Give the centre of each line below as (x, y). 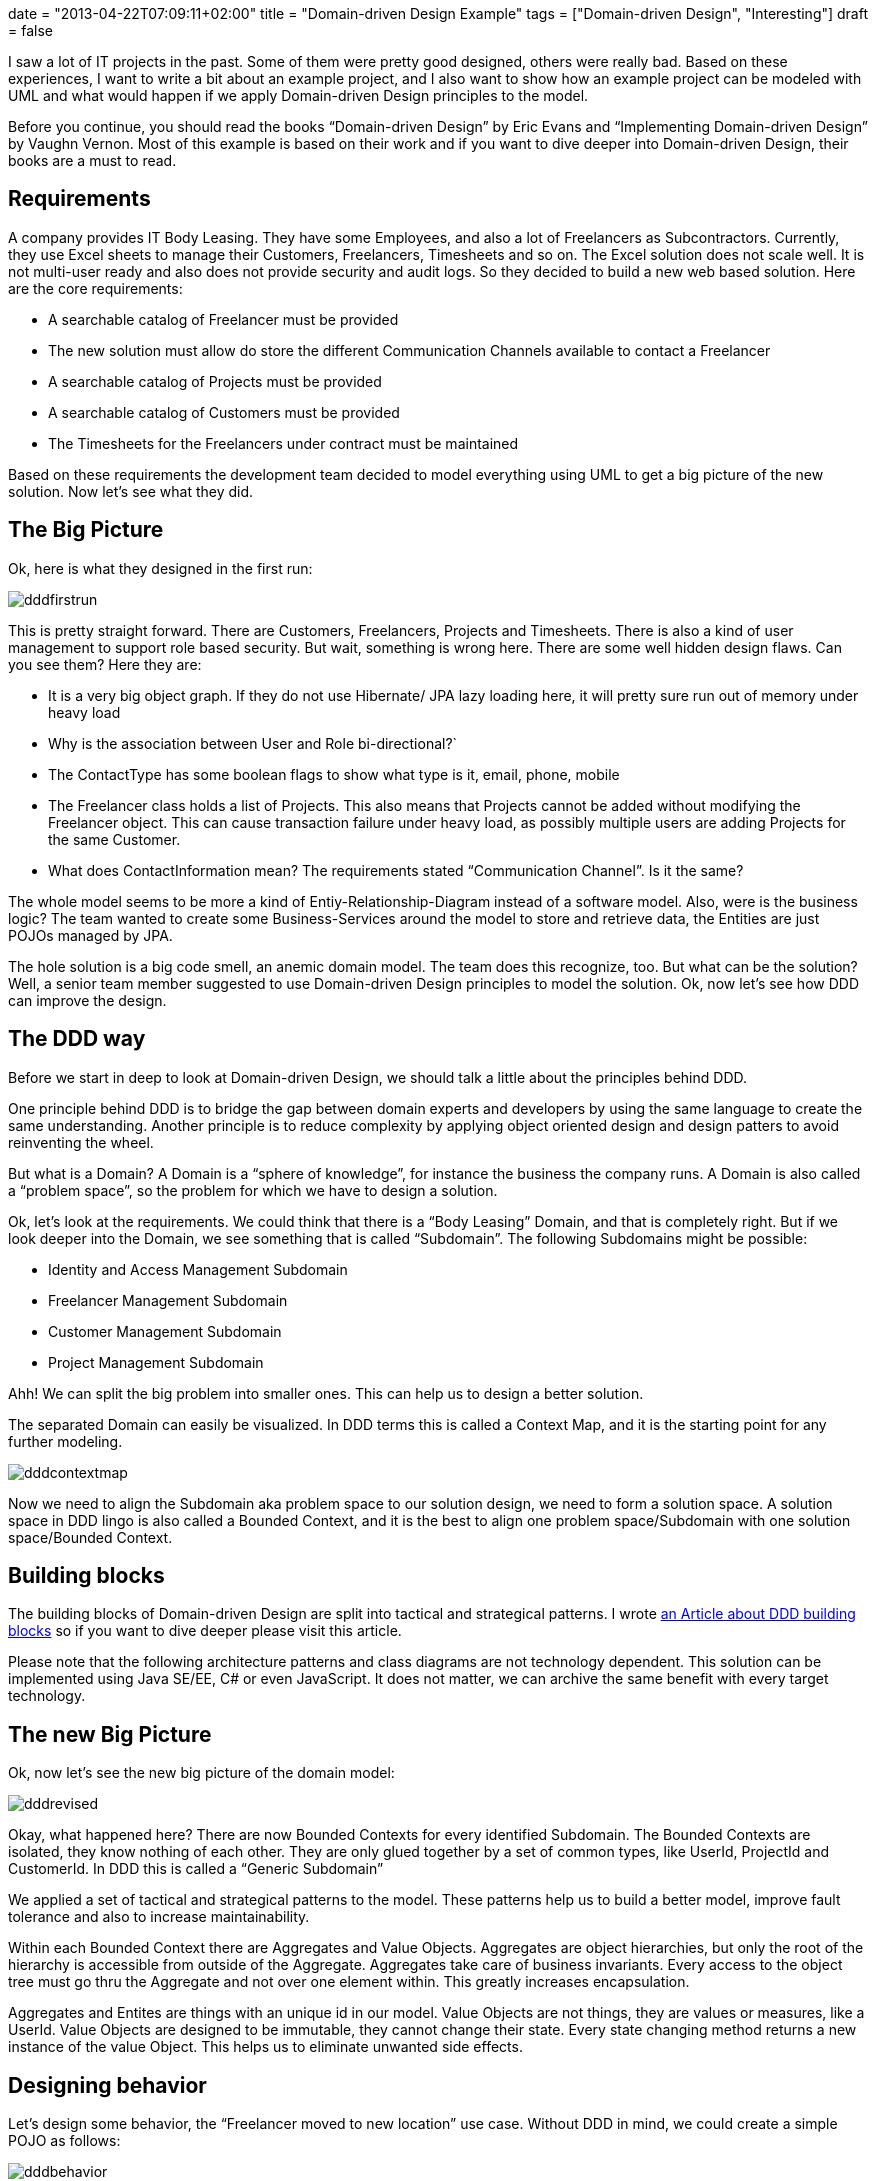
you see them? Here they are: (105, 664)
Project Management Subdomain (156, 1362)
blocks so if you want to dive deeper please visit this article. (205, 1631)
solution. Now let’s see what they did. (131, 491)
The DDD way (77, 1039)
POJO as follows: (64, 2141)
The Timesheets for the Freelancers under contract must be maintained (283, 443)
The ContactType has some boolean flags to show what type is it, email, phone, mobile (334, 774)
